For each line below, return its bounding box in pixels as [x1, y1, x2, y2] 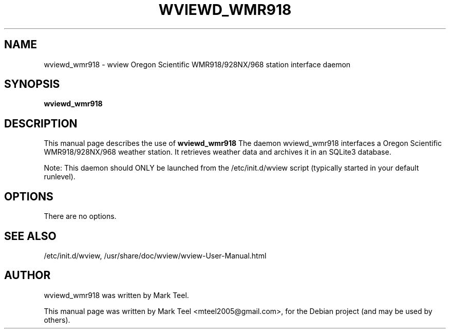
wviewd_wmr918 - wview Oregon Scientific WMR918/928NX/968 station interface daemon [44, 60, 351, 69]
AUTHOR [4, 269, 51, 282]
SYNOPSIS [4, 78, 60, 91]
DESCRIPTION [4, 117, 78, 130]
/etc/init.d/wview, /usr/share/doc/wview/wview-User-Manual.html [44, 251, 267, 260]
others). [44, 315, 70, 324]
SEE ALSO [4, 229, 57, 243]
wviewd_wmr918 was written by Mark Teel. [44, 290, 189, 300]
